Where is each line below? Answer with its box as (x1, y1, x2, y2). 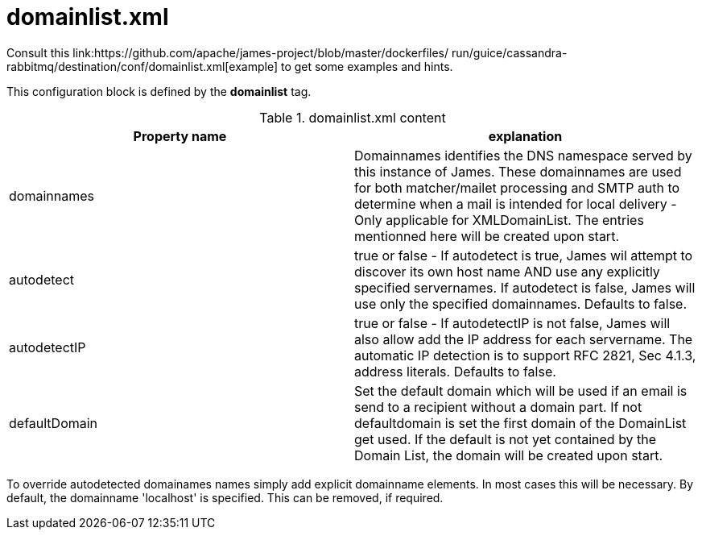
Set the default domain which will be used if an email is (354, 382, 688, 399)
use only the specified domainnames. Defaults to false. (354, 295, 688, 312)
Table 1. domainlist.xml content (259, 109, 446, 126)
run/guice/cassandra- (451, 45, 568, 60)
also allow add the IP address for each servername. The (354, 330, 693, 347)
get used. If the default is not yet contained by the (354, 430, 657, 447)
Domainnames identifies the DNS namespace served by (354, 147, 692, 164)
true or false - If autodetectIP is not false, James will (354, 314, 671, 331)
